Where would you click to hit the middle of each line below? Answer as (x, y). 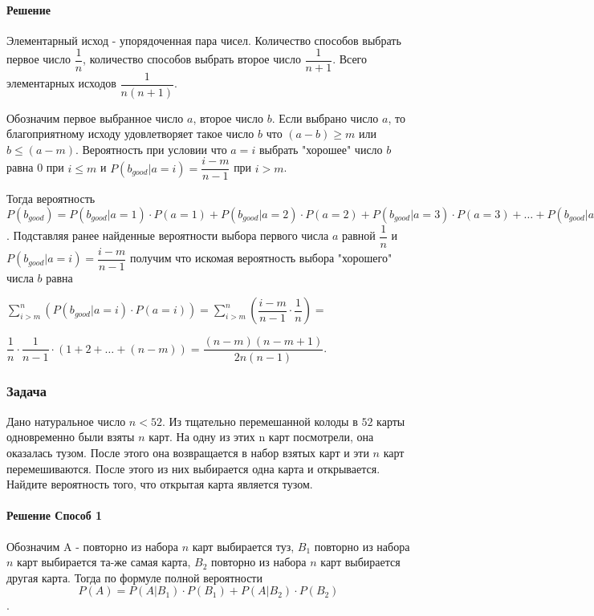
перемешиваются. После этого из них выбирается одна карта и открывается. (193, 468)
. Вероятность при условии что (151, 149)
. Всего (350, 59)
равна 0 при (35, 167)
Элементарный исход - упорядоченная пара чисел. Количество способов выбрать (204, 40)
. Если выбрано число (325, 118)
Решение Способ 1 (55, 515)
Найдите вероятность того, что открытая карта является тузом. (160, 484)
